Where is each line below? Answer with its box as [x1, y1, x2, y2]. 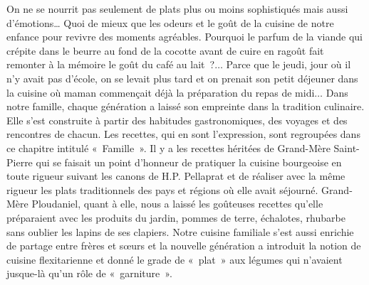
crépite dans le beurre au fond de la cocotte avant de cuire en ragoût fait [6, 43, 324, 58]
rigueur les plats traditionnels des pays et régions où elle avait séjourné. [6, 182, 318, 197]
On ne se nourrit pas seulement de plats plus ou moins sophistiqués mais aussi [6, 1, 348, 16]
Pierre [6, 154, 33, 169]
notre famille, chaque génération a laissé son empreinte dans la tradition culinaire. [6, 99, 365, 114]
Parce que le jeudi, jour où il [226, 57, 351, 72]
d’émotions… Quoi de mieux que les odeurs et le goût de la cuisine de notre [6, 15, 334, 30]
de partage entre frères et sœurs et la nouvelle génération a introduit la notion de [6, 238, 361, 253]
